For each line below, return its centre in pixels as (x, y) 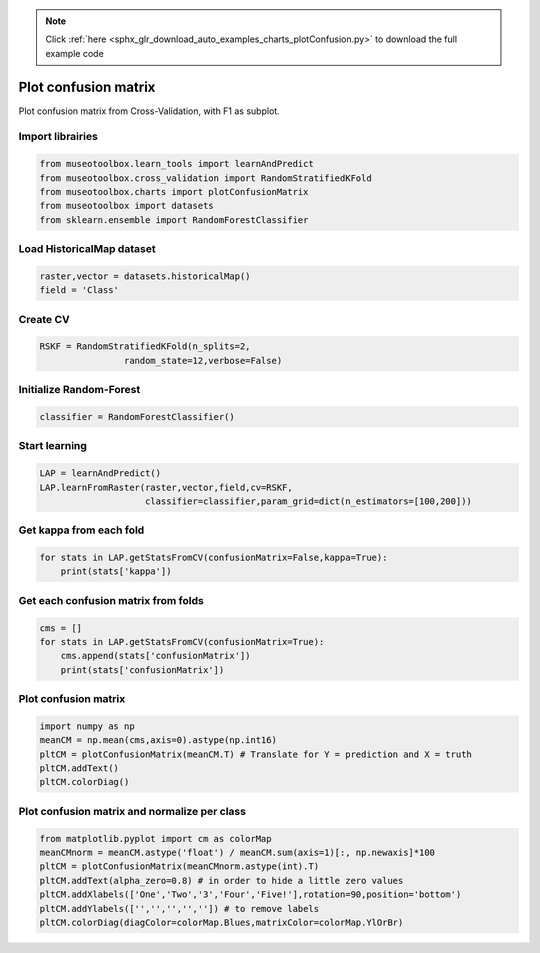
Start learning (52, 446)
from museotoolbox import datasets (126, 206)
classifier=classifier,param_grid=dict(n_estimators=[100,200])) (308, 501)
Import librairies (58, 137)
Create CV (44, 319)
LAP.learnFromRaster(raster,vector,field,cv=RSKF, (166, 487)
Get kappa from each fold (81, 530)
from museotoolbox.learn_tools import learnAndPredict (176, 164)
